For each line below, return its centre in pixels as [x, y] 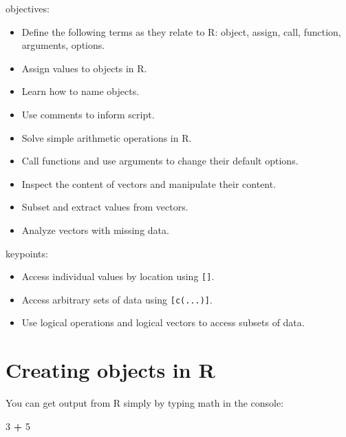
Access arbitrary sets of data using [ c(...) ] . [117, 299]
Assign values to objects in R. [84, 68]
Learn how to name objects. [80, 91]
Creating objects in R [110, 370]
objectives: [28, 8]
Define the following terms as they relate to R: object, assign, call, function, [181, 31]
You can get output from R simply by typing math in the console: [145, 403]
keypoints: [27, 253]
